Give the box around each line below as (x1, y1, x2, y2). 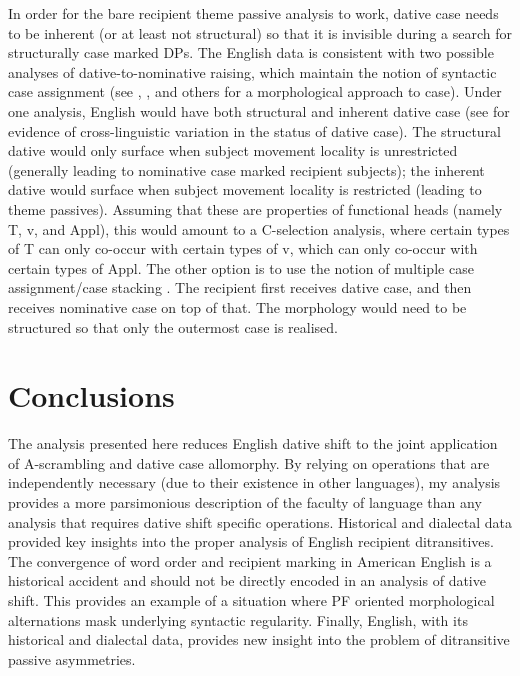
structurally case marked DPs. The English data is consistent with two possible (8, 42, 494, 63)
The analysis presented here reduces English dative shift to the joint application (8, 433, 498, 454)
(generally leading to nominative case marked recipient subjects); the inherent (8, 159, 485, 180)
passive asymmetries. (8, 648, 136, 669)
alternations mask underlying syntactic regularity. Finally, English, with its (8, 609, 468, 630)
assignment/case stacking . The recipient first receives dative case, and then (8, 277, 472, 298)
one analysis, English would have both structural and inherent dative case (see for (8, 100, 510, 121)
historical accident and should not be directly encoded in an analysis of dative (8, 570, 486, 591)
